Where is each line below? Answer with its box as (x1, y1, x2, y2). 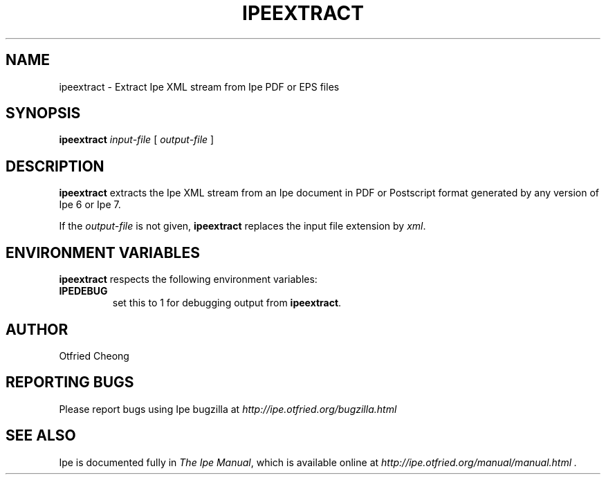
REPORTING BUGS (6, 373, 134, 391)
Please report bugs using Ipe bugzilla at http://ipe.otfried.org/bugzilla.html (59, 403, 397, 415)
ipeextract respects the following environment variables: (59, 273, 318, 286)
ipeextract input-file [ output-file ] (59, 133, 214, 146)
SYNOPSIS (6, 104, 81, 122)
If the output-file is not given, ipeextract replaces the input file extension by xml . (59, 220, 426, 232)
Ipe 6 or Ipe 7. (59, 199, 121, 211)
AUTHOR (6, 320, 68, 338)
